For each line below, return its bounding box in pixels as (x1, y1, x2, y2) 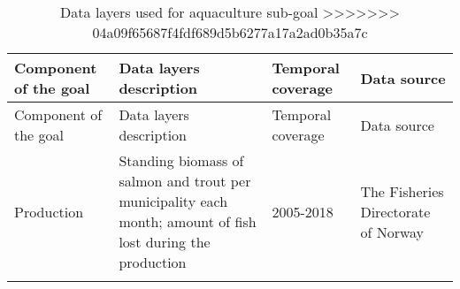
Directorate (360, 201, 431, 222)
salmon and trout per (119, 171, 251, 191)
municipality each (119, 191, 228, 211)
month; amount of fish (119, 211, 257, 232)
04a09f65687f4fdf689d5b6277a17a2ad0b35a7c (92, 22, 368, 42)
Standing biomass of (119, 150, 244, 171)
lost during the (119, 232, 211, 252)
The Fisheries (360, 180, 444, 202)
